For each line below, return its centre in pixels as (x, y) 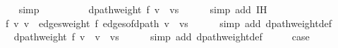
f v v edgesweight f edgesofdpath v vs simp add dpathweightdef (168, 23)
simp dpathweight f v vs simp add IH (143, 9)
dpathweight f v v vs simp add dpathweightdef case (162, 37)
